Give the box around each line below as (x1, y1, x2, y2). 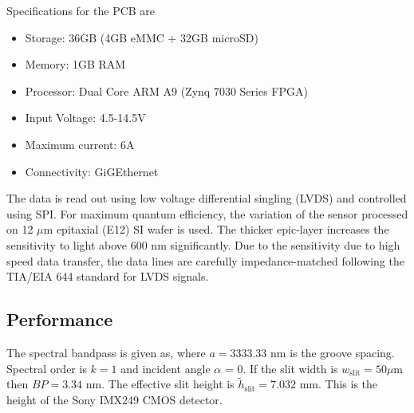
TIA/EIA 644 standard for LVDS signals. (6, 268, 209, 285)
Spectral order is (6, 360, 87, 376)
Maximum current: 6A (25, 136, 135, 152)
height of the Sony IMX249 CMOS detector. (6, 391, 223, 407)
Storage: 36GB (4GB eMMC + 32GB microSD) (25, 29, 258, 45)
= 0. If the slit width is (224, 360, 338, 376)
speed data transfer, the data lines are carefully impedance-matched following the (6, 252, 404, 269)
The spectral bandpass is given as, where (6, 344, 206, 360)
